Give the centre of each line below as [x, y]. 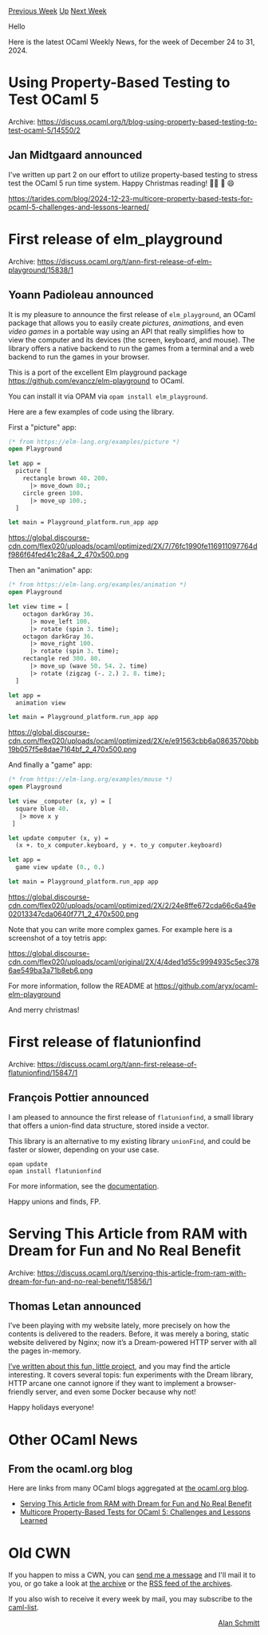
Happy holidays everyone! [51, 1407]
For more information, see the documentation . [84, 1186]
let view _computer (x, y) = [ [60, 801]
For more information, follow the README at [81, 986]
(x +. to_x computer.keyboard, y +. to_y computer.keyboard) [119, 845]
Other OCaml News [73, 1440]
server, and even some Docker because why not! [116, 1392]
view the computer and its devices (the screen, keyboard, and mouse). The [132, 339]
